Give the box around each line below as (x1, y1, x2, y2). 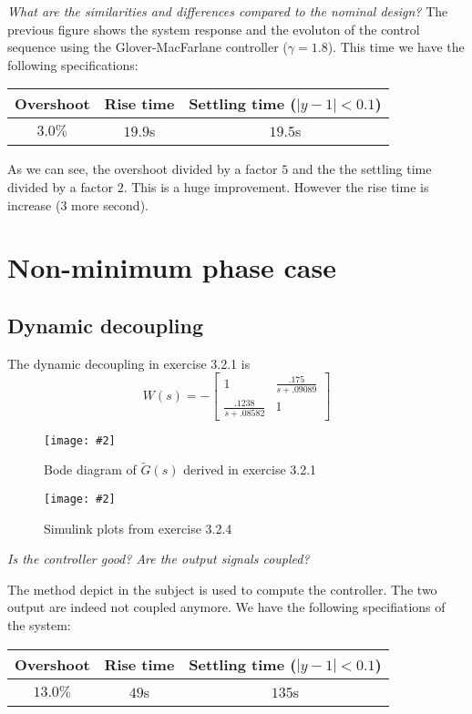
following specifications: (7, 55, 139, 74)
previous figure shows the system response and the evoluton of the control (7, 19, 420, 38)
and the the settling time (292, 159, 432, 178)
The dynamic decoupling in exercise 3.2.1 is (7, 353, 251, 372)
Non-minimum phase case (7, 249, 336, 286)
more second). (71, 195, 149, 214)
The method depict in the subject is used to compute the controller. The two (7, 579, 437, 598)
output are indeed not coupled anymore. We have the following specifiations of (7, 597, 446, 617)
